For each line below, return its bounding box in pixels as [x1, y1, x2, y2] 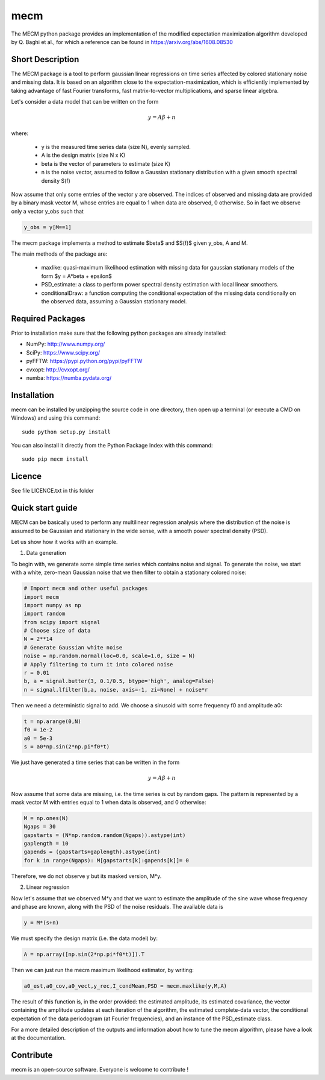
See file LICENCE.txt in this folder [11, 487, 94, 494]
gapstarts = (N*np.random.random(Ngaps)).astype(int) [23, 832, 186, 838]
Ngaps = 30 [23, 823, 56, 830]
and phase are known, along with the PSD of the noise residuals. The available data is [11, 903, 224, 910]
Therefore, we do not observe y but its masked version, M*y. [11, 872, 162, 880]
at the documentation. [11, 1034, 66, 1041]
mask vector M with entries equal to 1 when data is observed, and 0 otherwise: [11, 798, 206, 806]
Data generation [26, 549, 66, 557]
